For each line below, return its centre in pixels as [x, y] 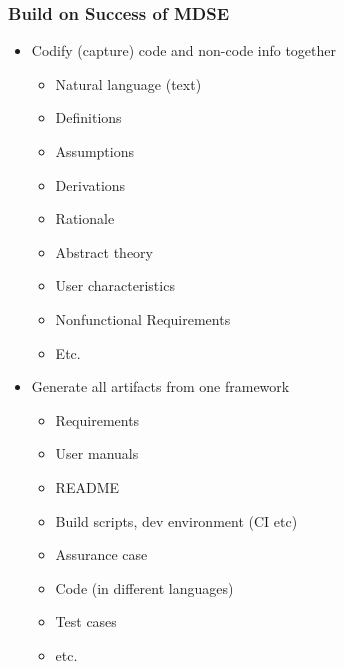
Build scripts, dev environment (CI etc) [176, 520]
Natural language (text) [128, 83]
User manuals [97, 453]
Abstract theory [104, 251]
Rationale [85, 218]
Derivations [90, 184]
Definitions [88, 117]
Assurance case [101, 554]
